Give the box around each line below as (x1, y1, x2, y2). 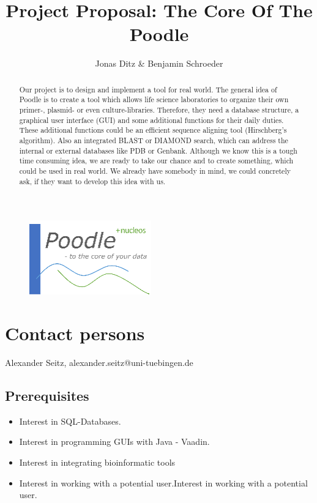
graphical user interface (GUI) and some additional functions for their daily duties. (19, 114, 284, 125)
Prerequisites (5, 386, 89, 404)
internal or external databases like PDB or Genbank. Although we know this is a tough (19, 145, 297, 155)
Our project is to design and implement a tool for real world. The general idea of (19, 84, 277, 94)
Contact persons (5, 321, 145, 346)
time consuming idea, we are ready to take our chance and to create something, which (19, 155, 294, 166)
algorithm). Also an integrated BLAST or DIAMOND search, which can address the (19, 135, 288, 145)
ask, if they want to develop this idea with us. (19, 176, 166, 186)
